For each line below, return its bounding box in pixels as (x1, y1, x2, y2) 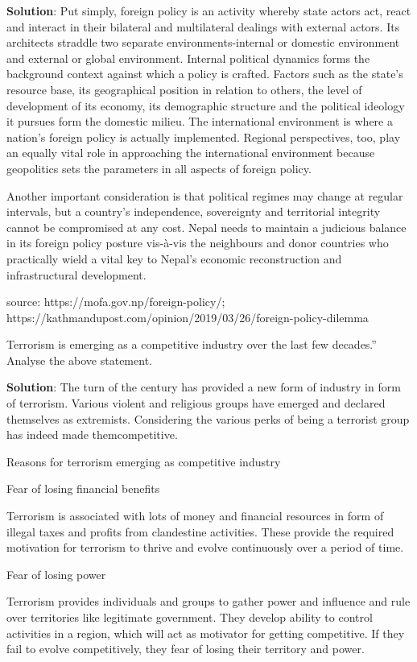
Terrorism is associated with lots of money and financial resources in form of (6, 507, 384, 524)
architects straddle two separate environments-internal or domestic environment (6, 34, 400, 51)
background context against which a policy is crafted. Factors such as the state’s (6, 65, 403, 82)
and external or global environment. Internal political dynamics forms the (6, 49, 370, 66)
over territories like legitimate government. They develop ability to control (6, 609, 373, 625)
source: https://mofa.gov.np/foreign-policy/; (6, 293, 225, 310)
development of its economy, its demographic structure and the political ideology (6, 97, 405, 114)
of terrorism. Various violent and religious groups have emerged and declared (6, 395, 386, 412)
